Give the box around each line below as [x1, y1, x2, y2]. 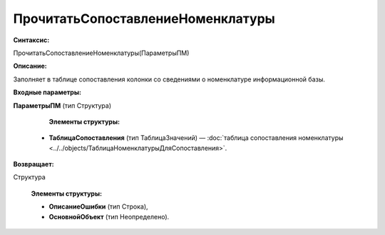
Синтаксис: [13, 36, 50, 44]
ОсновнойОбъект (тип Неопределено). [48, 212, 170, 221]
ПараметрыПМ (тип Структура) [13, 101, 112, 110]
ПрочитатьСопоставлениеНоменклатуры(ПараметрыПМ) [13, 49, 190, 57]
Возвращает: [13, 160, 54, 169]
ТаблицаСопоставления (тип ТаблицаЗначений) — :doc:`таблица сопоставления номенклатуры [48, 134, 344, 142]
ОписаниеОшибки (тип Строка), [48, 202, 149, 211]
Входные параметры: [13, 88, 82, 96]
